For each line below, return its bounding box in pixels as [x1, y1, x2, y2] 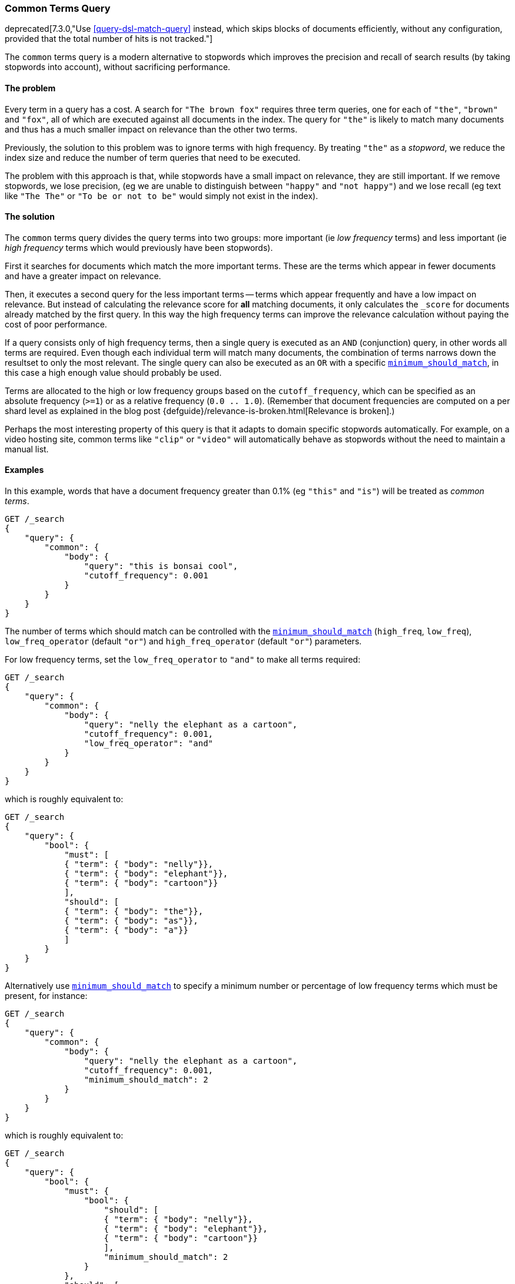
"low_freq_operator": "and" [84, 739, 214, 749]
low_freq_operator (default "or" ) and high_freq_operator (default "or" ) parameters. [5, 636, 362, 647]
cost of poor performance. [5, 319, 107, 329]
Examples [5, 465, 44, 475]
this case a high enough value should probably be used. [5, 367, 222, 378]
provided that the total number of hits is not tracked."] [5, 34, 213, 44]
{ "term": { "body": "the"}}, [64, 906, 204, 916]
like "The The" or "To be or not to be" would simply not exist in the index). [5, 190, 318, 201]
